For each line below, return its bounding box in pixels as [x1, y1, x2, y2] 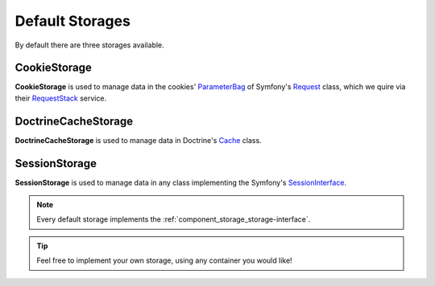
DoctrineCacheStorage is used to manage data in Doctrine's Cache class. [14, 135, 262, 145]
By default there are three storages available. [14, 40, 164, 50]
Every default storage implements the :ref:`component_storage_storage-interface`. [36, 214, 311, 224]
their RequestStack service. [14, 93, 107, 103]
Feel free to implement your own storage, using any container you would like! [36, 255, 293, 265]
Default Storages [14, 12, 130, 30]
